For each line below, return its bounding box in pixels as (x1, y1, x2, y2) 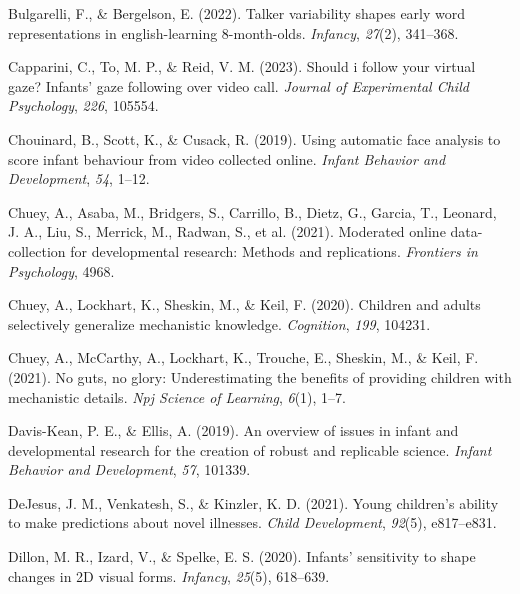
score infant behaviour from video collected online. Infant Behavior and (8, 148, 446, 169)
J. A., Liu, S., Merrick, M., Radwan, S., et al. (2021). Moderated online (8, 221, 446, 242)
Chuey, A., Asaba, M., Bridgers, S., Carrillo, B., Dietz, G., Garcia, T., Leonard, (8, 201, 497, 222)
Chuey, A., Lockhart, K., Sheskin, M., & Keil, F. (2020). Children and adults (8, 294, 481, 315)
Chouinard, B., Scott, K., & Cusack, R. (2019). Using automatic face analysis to (8, 128, 501, 149)
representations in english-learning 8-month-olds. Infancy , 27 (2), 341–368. (8, 22, 459, 43)
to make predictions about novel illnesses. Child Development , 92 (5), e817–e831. (8, 512, 497, 533)
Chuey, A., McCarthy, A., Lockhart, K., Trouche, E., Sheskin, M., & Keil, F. (8, 347, 479, 368)
